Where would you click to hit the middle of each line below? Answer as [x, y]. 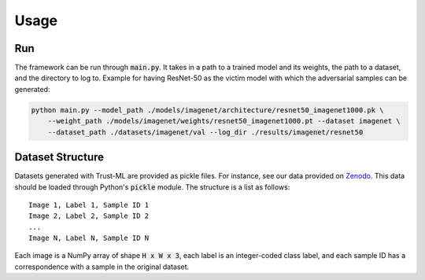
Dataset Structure [59, 157]
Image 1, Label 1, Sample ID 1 [89, 205]
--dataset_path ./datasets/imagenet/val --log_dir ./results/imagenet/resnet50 [205, 132]
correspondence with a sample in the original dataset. [102, 267]
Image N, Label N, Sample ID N [89, 238]
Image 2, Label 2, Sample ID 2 [89, 216]
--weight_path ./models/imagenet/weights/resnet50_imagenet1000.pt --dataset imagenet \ [224, 121]
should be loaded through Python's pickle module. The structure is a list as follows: [152, 187]
